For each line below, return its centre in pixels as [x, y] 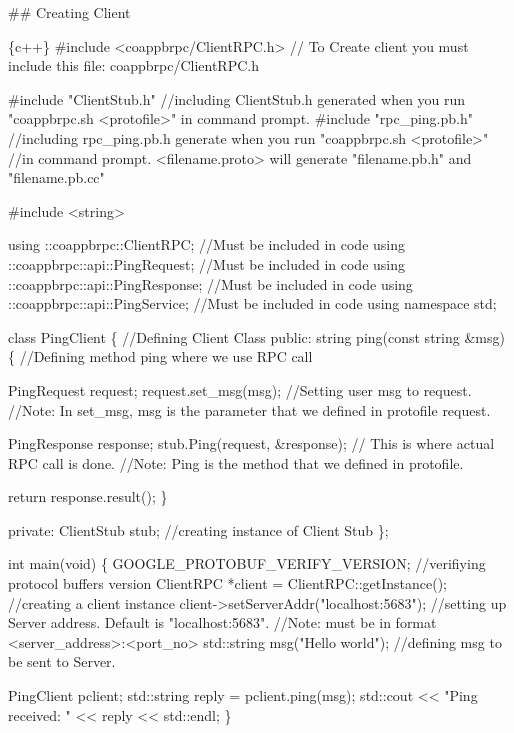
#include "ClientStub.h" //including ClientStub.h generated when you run [237, 98]
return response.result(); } [88, 496]
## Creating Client [69, 12]
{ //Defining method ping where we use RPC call [160, 356]
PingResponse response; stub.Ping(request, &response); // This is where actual [251, 443]
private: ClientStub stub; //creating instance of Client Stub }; [198, 529]
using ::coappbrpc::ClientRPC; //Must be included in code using [206, 244]
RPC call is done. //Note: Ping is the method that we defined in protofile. [236, 462]
